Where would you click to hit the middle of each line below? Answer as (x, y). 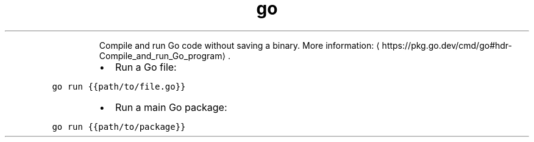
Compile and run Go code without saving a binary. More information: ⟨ (239, 45)
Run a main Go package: (171, 107)
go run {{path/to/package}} (119, 126)
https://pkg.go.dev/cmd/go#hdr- (447, 45)
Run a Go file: (146, 67)
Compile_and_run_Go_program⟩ (162, 55)
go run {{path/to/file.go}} (119, 86)
